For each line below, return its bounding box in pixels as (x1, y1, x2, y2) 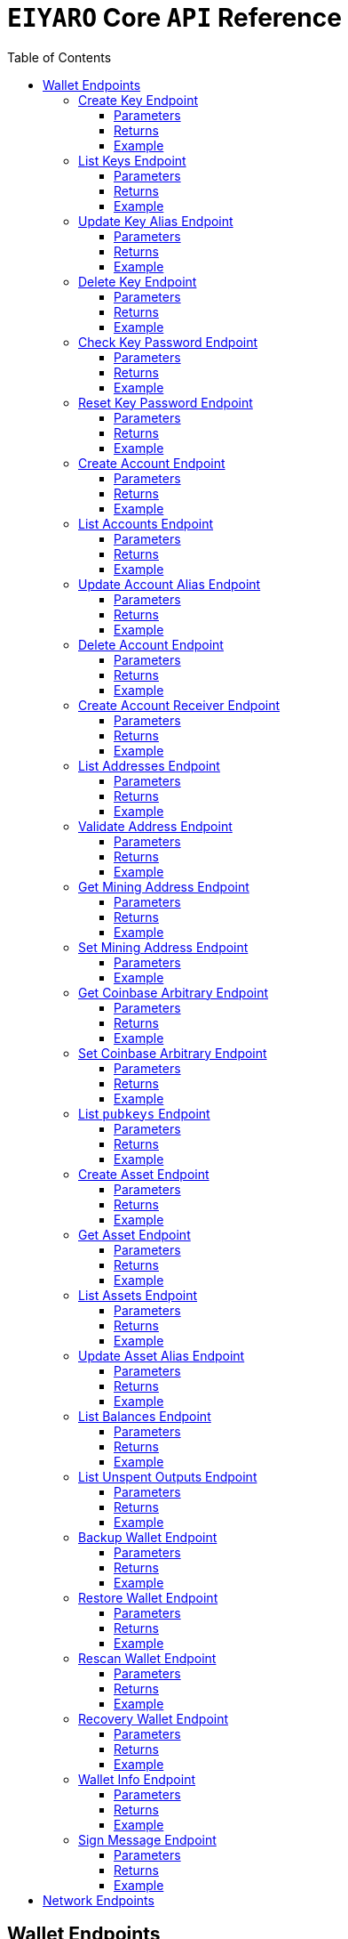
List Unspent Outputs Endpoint (78, 1468, 257, 1484)
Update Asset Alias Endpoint (78, 1347, 245, 1363)
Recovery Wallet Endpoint (78, 1710, 229, 1726)
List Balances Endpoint (78, 1408, 211, 1424)
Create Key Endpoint (78, 92, 198, 108)
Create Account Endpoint (78, 455, 225, 471)
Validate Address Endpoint (78, 818, 233, 834)
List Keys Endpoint (78, 152, 186, 168)
